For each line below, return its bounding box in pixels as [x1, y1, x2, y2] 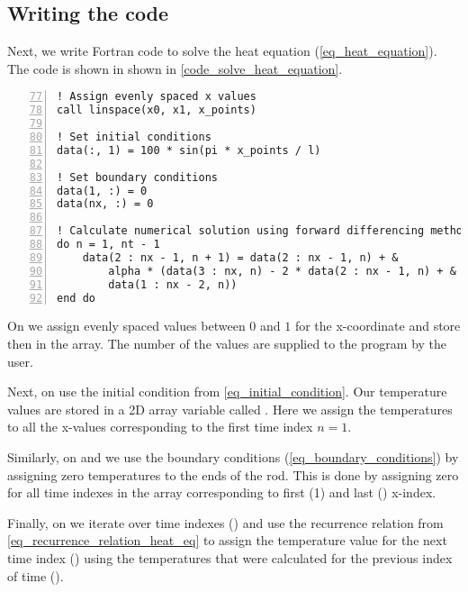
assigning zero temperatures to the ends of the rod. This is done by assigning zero [7, 465, 459, 484]
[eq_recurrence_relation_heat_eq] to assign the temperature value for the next [7, 531, 447, 550]
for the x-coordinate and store [294, 316, 461, 335]
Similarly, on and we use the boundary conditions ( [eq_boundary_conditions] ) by [7, 447, 459, 466]
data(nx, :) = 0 [57, 197, 154, 211]
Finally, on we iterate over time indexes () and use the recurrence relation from [7, 513, 444, 532]
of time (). [7, 566, 64, 585]
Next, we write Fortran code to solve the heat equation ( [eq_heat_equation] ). [7, 41, 437, 60]
